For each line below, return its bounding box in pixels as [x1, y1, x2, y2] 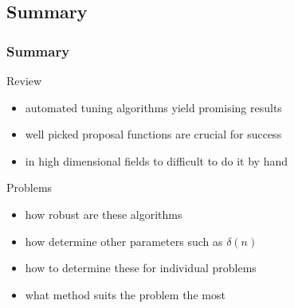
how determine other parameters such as [25, 232, 223, 249]
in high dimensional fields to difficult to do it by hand [25, 152, 288, 169]
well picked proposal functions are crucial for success [25, 126, 282, 142]
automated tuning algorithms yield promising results [25, 99, 282, 115]
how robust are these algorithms [25, 205, 182, 222]
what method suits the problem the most [25, 286, 225, 302]
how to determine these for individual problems [25, 259, 257, 276]
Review [6, 72, 42, 88]
